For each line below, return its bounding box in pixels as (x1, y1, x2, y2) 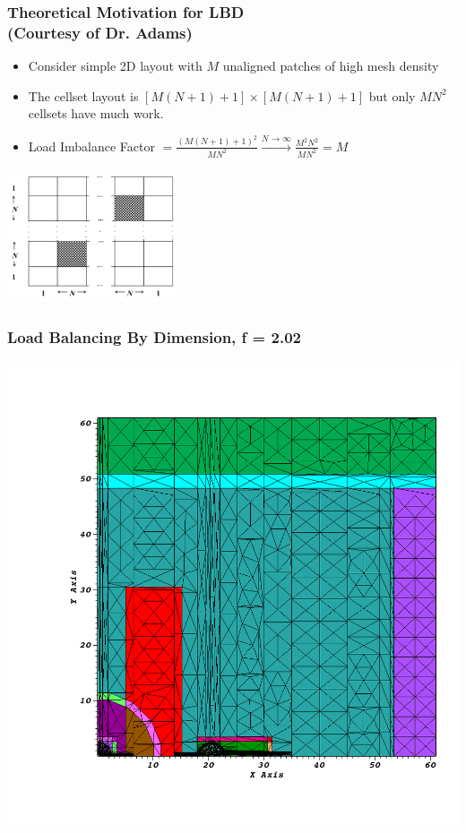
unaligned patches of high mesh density (222, 56, 439, 75)
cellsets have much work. (28, 104, 164, 123)
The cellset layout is (28, 86, 139, 105)
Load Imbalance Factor (28, 136, 156, 155)
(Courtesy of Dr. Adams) (7, 21, 193, 43)
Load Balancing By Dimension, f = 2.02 (7, 325, 301, 348)
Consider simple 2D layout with (28, 56, 203, 75)
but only (368, 86, 416, 105)
